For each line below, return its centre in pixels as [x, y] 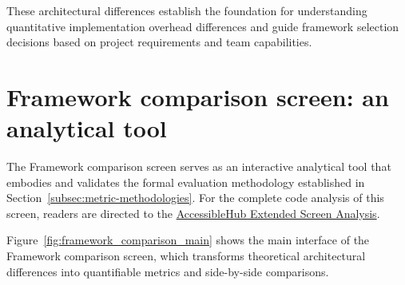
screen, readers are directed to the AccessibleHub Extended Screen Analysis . [193, 213]
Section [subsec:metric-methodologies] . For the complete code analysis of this [195, 198]
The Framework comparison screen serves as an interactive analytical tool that [199, 166]
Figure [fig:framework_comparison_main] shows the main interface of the [188, 240]
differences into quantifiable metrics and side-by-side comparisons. [168, 271]
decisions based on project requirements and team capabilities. [159, 42]
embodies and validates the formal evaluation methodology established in [186, 182]
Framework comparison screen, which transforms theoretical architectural [186, 256]
